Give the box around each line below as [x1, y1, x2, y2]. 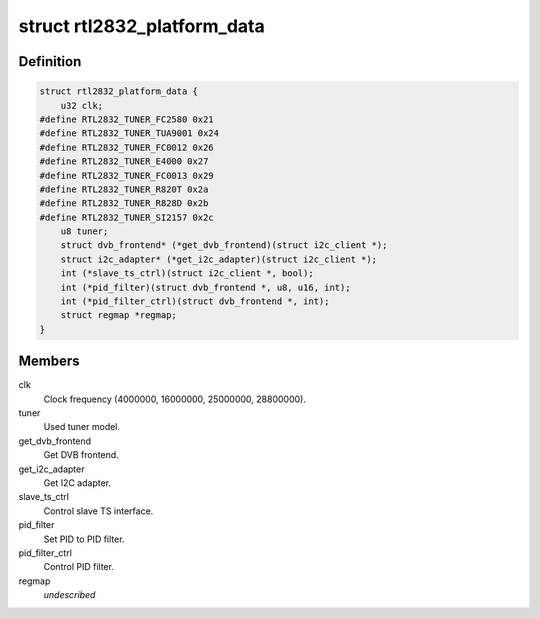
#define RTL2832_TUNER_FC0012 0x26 [39, 141, 214, 153]
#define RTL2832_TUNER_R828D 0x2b [39, 198, 209, 209]
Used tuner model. [43, 421, 120, 433]
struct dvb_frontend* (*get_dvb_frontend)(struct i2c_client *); [60, 240, 388, 251]
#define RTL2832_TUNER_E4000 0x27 [39, 156, 209, 167]
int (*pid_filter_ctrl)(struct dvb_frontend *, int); [60, 296, 330, 307]
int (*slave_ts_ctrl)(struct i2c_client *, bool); [60, 268, 314, 279]
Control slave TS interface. [43, 505, 154, 517]
